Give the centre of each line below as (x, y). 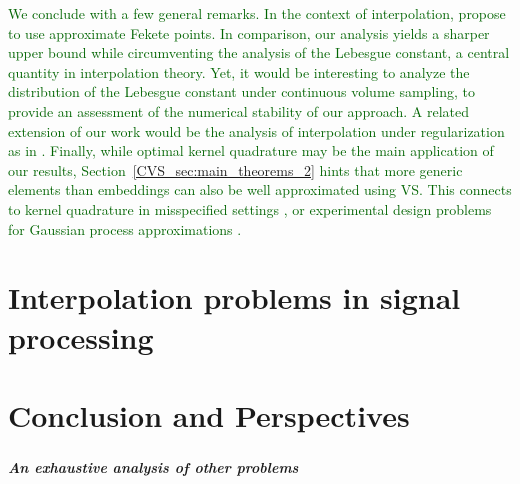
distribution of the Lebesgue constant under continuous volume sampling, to (241, 91)
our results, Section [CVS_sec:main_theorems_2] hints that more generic (235, 169)
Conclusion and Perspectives (209, 414)
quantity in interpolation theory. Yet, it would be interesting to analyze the (239, 71)
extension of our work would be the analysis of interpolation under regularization (256, 130)
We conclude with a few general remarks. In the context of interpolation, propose (257, 13)
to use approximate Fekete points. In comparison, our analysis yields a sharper (249, 32)
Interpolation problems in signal (234, 297)
